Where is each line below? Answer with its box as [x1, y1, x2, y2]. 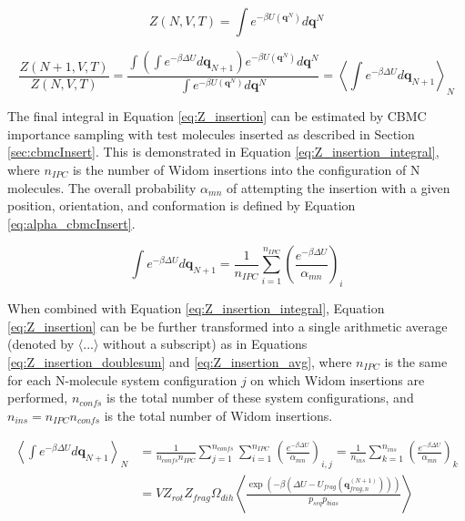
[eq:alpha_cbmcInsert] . [7, 213, 136, 232]
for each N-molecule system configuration [7, 370, 238, 389]
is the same [384, 352, 448, 371]
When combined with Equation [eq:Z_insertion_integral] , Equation [7, 299, 385, 318]
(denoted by [7, 334, 75, 353]
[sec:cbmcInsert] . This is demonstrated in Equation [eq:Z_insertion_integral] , [7, 142, 440, 161]
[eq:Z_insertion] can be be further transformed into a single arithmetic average [7, 316, 448, 335]
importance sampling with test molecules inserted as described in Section [7, 124, 415, 143]
